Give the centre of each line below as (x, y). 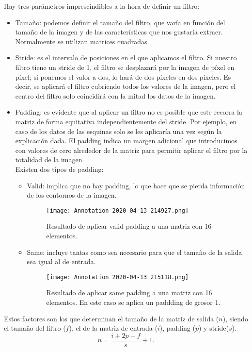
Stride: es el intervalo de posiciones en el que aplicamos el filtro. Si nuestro (126, 58)
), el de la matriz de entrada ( (113, 328)
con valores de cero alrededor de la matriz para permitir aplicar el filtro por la (131, 150)
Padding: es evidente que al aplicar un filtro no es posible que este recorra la (129, 112)
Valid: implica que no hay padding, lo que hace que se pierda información (136, 185)
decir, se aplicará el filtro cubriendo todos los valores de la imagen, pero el (126, 86)
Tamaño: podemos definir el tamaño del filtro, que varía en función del (120, 22)
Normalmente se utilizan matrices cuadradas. (82, 41)
